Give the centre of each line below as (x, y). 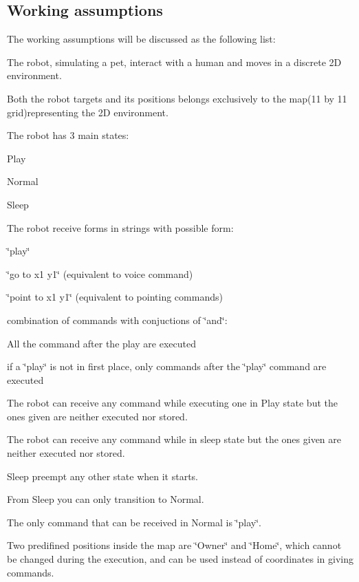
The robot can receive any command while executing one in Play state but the (172, 403)
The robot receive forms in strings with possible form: (120, 227)
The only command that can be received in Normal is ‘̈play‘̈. (134, 522)
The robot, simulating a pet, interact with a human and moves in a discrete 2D (174, 62)
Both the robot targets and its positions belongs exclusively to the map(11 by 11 (177, 98)
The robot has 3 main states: (68, 135)
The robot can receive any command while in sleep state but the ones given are (174, 439)
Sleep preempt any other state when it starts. (102, 476)
